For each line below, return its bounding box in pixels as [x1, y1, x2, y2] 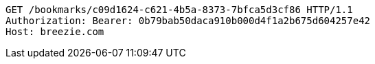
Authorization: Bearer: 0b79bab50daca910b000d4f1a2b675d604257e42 [5, 15, 371, 26]
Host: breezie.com [5, 26, 104, 37]
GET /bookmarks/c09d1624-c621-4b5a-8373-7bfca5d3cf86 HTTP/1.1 [5, 4, 353, 15]
